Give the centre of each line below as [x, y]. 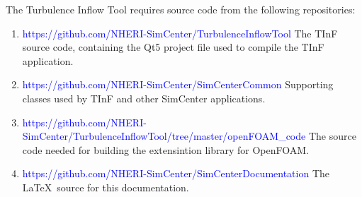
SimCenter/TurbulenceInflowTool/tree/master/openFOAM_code [164, 136]
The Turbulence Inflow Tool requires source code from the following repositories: [181, 9]
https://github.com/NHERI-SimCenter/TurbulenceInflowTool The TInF [180, 33]
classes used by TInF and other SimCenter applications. [144, 98]
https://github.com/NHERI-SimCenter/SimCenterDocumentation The [176, 173]
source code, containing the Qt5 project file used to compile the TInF [173, 47]
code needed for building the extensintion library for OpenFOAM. [165, 149]
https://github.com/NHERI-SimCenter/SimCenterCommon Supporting [178, 84]
